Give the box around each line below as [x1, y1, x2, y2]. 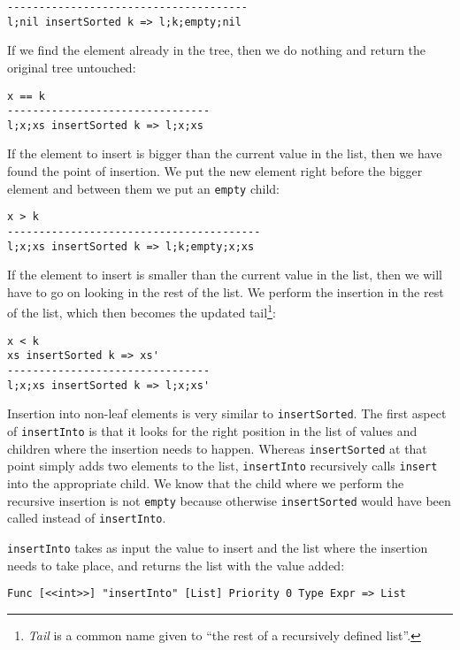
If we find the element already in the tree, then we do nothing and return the [7, 41, 426, 59]
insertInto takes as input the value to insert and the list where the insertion [7, 538, 428, 556]
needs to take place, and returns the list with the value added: [7, 555, 345, 574]
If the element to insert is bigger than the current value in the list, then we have [7, 144, 442, 163]
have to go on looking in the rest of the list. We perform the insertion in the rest [7, 282, 444, 301]
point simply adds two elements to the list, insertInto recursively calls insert [7, 456, 438, 475]
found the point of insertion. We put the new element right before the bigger [7, 162, 423, 180]
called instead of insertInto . [7, 509, 166, 527]
